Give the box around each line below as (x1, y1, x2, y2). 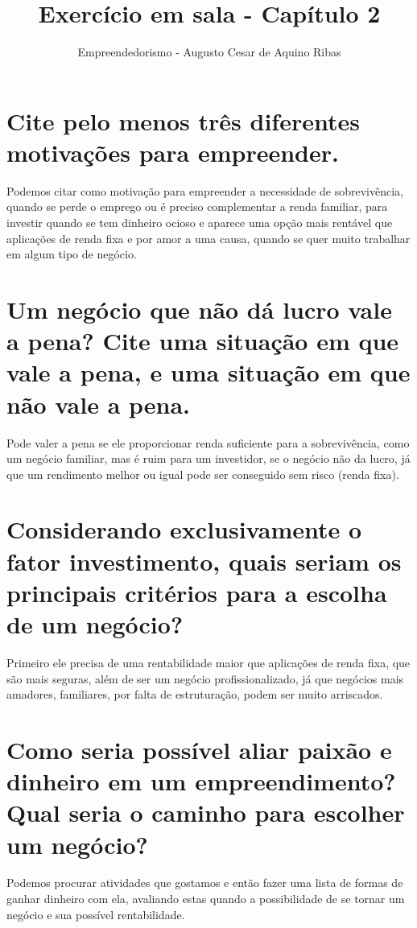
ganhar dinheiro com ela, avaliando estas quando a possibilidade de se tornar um (6, 890, 405, 907)
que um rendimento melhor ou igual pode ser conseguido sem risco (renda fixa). (6, 465, 399, 482)
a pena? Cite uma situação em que (6, 324, 399, 357)
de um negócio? (6, 608, 184, 641)
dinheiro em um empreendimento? (6, 765, 396, 798)
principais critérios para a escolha (6, 575, 387, 608)
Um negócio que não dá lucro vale (6, 293, 392, 325)
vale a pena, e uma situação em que (6, 356, 411, 389)
